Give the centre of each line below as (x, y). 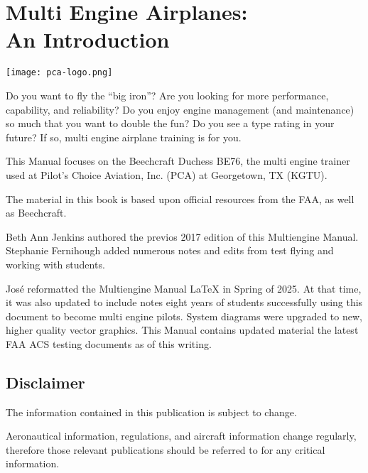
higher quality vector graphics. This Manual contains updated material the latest (182, 330)
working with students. (55, 264)
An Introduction (88, 39)
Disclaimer (45, 382)
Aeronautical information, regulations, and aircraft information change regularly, (181, 436)
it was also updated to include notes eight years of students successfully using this (184, 302)
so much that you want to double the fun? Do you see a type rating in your (170, 123)
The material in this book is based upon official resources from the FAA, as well (180, 199)
